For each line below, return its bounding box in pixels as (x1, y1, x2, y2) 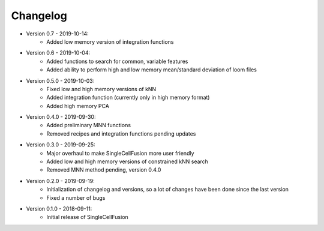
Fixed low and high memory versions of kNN (46, 85, 157, 92)
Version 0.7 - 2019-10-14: (26, 30, 89, 37)
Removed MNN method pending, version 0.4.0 (46, 166, 161, 173)
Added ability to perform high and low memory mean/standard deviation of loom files (46, 66, 257, 73)
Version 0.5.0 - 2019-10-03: (26, 77, 95, 84)
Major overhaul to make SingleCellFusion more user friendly (46, 149, 194, 157)
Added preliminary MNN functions (46, 122, 131, 129)
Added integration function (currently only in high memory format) (46, 94, 210, 101)
